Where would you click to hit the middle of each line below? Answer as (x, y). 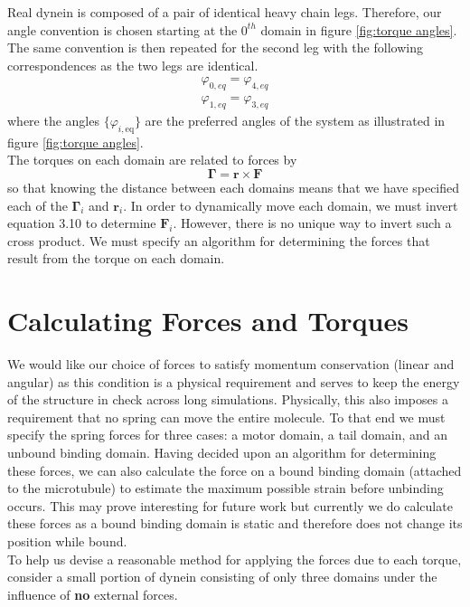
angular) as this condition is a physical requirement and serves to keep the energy (234, 381)
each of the (38, 205)
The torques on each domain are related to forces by (152, 160)
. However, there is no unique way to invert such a (312, 223)
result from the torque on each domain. (116, 258)
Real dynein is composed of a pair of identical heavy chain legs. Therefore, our (225, 12)
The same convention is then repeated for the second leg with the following (215, 47)
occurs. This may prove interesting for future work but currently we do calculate (230, 505)
